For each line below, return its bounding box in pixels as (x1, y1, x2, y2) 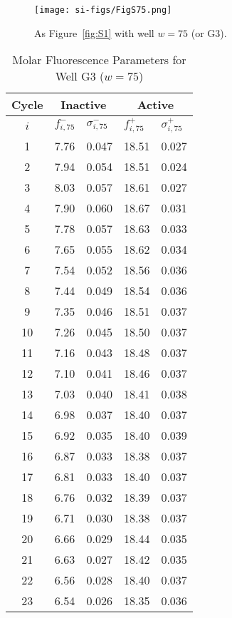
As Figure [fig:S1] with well (34, 25, 154, 40)
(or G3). (191, 25, 227, 40)
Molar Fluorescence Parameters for (12, 51, 186, 68)
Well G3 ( (55, 68, 105, 85)
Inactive (60, 96, 107, 113)
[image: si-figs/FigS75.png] (34, 5, 172, 15)
